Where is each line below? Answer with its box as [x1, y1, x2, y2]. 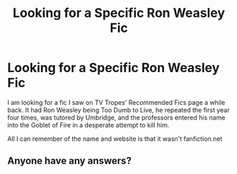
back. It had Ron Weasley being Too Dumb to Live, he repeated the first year [7, 105, 230, 114]
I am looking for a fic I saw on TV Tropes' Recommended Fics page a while [7, 98, 226, 107]
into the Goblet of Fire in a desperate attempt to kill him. [7, 120, 170, 129]
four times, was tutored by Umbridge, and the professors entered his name [7, 113, 226, 122]
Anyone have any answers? [7, 155, 132, 167]
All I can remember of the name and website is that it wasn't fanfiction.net [7, 134, 223, 143]
